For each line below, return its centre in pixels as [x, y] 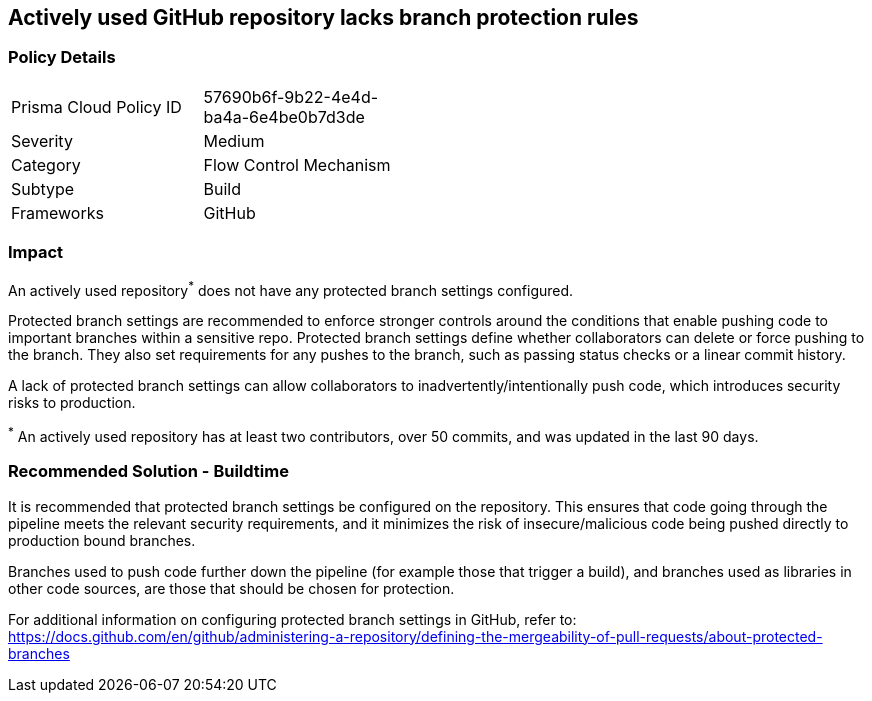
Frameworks [57, 212]
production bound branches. [102, 540]
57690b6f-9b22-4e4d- [291, 96]
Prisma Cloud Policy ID [96, 106]
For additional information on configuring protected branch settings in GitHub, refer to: [292, 619]
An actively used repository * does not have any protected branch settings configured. [291, 288]
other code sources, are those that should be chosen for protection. [231, 588]
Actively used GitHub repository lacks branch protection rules [323, 17]
